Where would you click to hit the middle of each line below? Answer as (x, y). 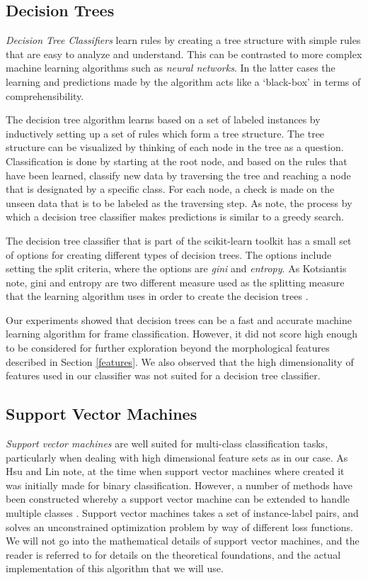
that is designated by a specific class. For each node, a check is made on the (170, 189)
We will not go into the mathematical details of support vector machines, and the (183, 541)
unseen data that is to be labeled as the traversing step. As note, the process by (179, 202)
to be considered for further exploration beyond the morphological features (168, 348)
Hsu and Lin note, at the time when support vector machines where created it (175, 471)
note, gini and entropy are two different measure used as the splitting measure (175, 282)
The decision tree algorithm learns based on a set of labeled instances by (163, 119)
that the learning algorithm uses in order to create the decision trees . (157, 296)
